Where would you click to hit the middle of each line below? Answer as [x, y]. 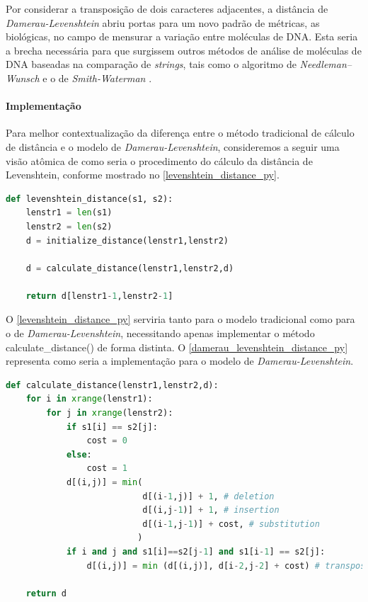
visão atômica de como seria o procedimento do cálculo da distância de [159, 160]
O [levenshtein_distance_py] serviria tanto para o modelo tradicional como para [180, 319]
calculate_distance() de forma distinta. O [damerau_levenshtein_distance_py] [177, 347]
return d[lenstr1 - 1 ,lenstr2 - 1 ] [99, 296]
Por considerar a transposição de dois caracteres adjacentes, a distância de [167, 8]
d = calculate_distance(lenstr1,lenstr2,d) [130, 268]
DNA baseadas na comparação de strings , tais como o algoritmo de [151, 64]
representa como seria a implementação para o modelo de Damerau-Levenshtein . [180, 361]
